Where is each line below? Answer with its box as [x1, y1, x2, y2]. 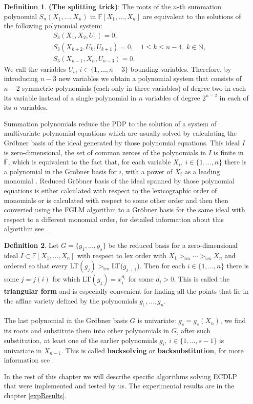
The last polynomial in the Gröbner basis [4, 315, 128, 325]
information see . [4, 355, 54, 365]
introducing [4, 73, 39, 83]
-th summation [177, 1, 221, 11]
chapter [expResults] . [4, 390, 66, 400]
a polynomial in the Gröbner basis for [4, 166, 117, 176]
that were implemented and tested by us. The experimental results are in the [4, 381, 234, 391]
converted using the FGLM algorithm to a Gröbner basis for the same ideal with [4, 204, 245, 215]
